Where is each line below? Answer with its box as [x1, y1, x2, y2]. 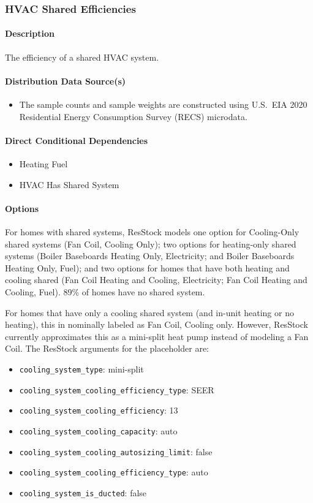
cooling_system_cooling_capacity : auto [19, 424, 178, 437]
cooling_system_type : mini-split [19, 362, 144, 375]
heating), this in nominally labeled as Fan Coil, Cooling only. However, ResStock [5, 318, 308, 331]
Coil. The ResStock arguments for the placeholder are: [5, 342, 209, 355]
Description [5, 27, 55, 40]
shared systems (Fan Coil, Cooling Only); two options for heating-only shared [5, 237, 296, 250]
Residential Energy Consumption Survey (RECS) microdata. [19, 110, 247, 123]
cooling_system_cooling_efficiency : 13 [19, 404, 178, 417]
